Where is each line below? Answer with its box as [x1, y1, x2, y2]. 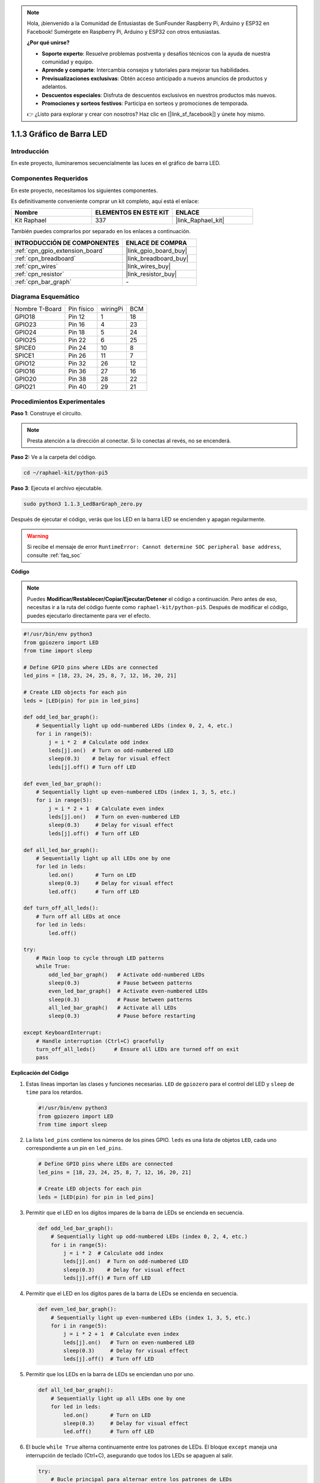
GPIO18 [14, 312, 36, 320]
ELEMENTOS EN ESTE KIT [95, 208, 169, 217]
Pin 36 [68, 367, 87, 375]
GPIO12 [14, 359, 36, 367]
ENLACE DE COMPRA [125, 238, 187, 247]
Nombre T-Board [14, 304, 62, 313]
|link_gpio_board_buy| [125, 246, 188, 254]
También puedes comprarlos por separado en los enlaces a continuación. [11, 228, 191, 235]
